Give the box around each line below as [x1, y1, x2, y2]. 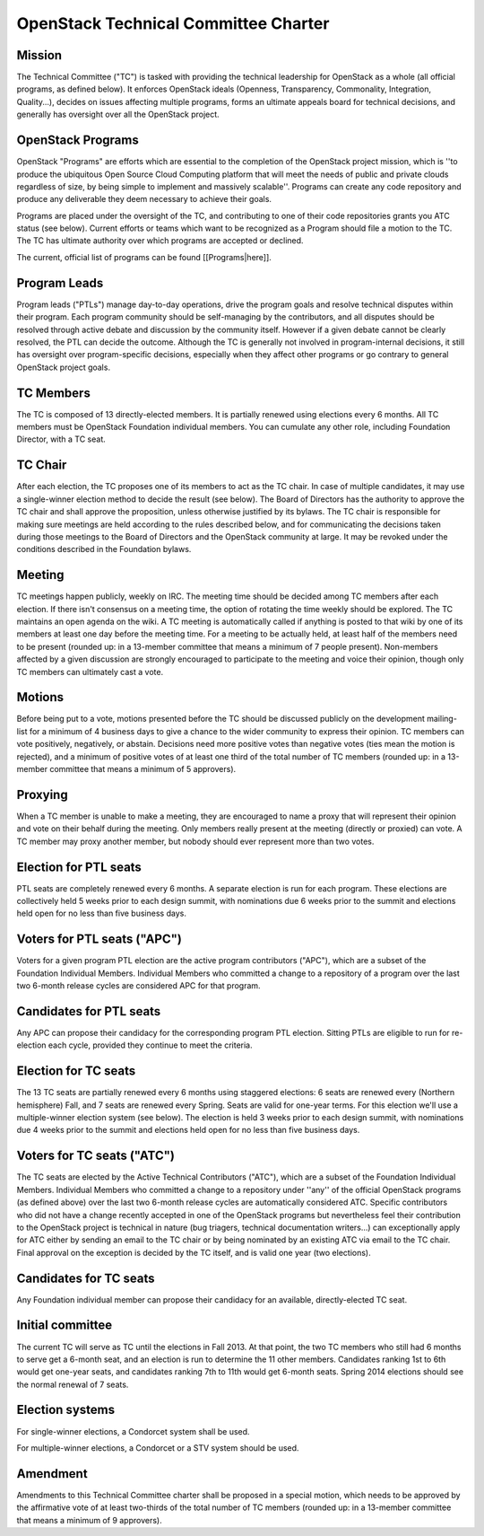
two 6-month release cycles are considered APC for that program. [16, 980, 261, 991]
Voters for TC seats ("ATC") [16, 1148, 175, 1163]
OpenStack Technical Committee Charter [16, 13, 330, 33]
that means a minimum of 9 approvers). [16, 1514, 162, 1525]
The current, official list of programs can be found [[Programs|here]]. [16, 251, 272, 262]
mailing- [426, 714, 457, 724]
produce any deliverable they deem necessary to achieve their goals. [16, 194, 272, 205]
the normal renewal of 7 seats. [16, 1379, 129, 1390]
